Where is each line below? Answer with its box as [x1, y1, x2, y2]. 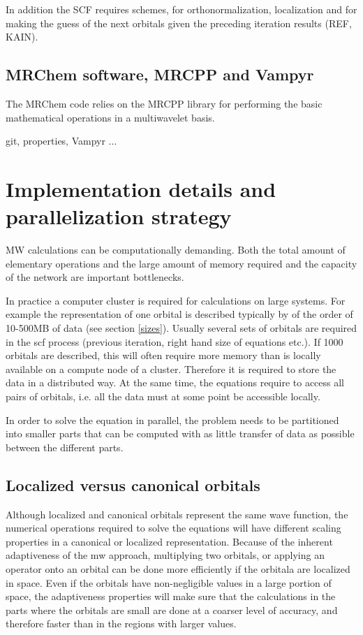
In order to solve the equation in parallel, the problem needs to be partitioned [6, 412, 339, 427]
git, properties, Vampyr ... [6, 133, 117, 148]
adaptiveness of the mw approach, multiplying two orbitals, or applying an [6, 548, 325, 562]
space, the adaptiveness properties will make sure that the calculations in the [6, 589, 336, 604]
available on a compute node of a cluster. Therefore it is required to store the [6, 361, 336, 376]
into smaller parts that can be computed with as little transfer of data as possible [6, 426, 355, 441]
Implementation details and [6, 174, 276, 203]
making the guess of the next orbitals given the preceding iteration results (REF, [6, 15, 352, 30]
